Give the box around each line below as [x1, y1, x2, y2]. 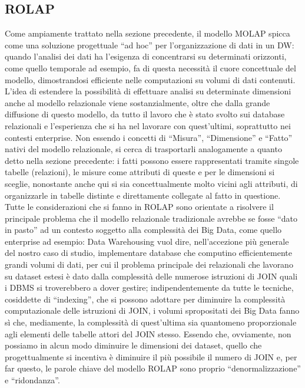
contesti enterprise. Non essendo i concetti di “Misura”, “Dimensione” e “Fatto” [5, 131, 293, 143]
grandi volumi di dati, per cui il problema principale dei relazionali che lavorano [5, 258, 293, 271]
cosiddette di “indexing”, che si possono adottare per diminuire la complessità [5, 292, 286, 305]
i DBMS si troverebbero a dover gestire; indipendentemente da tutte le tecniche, [5, 281, 294, 294]
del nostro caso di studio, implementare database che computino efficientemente [5, 246, 292, 259]
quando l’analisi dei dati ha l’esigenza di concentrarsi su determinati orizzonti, [5, 50, 287, 63]
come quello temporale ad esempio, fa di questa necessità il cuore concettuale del [5, 61, 296, 74]
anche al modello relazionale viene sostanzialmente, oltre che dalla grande [5, 96, 270, 108]
